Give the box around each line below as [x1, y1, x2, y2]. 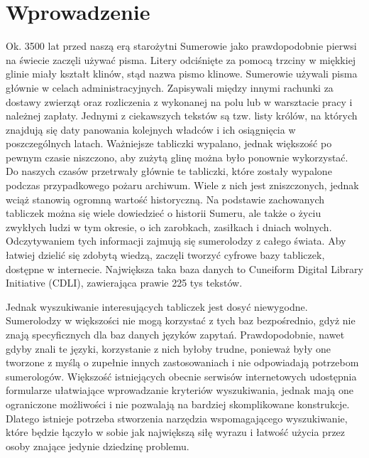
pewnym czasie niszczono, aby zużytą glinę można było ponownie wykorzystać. [6, 149, 348, 164]
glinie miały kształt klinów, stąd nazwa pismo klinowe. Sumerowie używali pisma [6, 66, 358, 81]
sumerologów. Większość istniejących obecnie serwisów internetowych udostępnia [6, 368, 357, 383]
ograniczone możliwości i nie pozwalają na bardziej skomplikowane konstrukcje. [6, 396, 350, 411]
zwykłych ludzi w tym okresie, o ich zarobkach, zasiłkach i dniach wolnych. [6, 219, 332, 234]
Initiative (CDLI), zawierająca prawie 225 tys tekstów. [6, 275, 243, 290]
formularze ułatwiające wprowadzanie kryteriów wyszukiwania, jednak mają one [6, 383, 353, 398]
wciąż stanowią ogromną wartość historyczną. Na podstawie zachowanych [6, 191, 325, 206]
